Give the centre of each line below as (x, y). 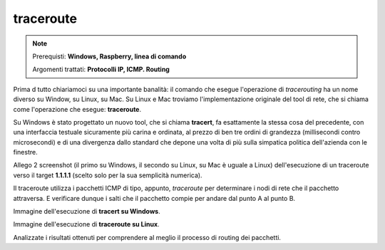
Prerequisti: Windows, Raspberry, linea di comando (109, 56)
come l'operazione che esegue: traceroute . (77, 109)
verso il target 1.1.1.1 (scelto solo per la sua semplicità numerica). (108, 175)
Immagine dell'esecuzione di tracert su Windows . (87, 212)
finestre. (26, 152)
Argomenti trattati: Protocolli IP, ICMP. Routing (101, 69)
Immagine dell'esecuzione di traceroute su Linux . (86, 224)
